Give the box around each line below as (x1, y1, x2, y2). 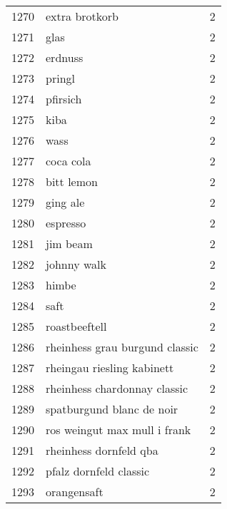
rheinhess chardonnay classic (46, 380, 188, 396)
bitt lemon (46, 173, 98, 190)
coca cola (46, 153, 91, 169)
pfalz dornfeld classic (46, 463, 150, 479)
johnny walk (46, 256, 106, 272)
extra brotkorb (46, 8, 118, 24)
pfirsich (46, 91, 82, 107)
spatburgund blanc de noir (46, 401, 178, 417)
